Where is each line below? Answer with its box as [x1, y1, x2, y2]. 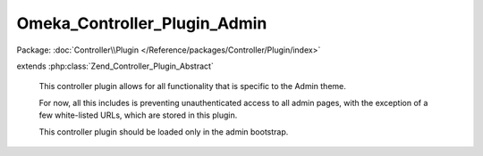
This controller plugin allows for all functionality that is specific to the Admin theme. [38, 81, 346, 92]
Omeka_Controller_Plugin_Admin [16, 13, 267, 33]
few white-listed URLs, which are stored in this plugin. [38, 110, 238, 120]
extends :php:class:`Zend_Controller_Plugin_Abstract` [16, 61, 214, 71]
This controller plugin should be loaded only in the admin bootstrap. [38, 126, 289, 137]
